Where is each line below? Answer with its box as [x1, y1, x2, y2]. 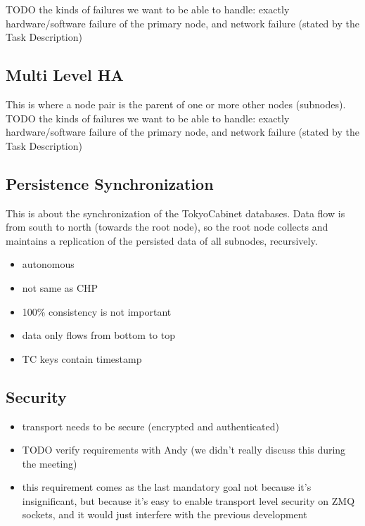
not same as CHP [22, 280, 98, 295]
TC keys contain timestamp [22, 351, 142, 366]
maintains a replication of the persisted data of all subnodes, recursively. [6, 233, 318, 248]
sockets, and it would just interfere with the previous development [22, 507, 307, 522]
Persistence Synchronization [6, 172, 214, 194]
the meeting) [22, 456, 77, 470]
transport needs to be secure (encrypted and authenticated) [22, 418, 279, 433]
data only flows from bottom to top [22, 328, 175, 342]
